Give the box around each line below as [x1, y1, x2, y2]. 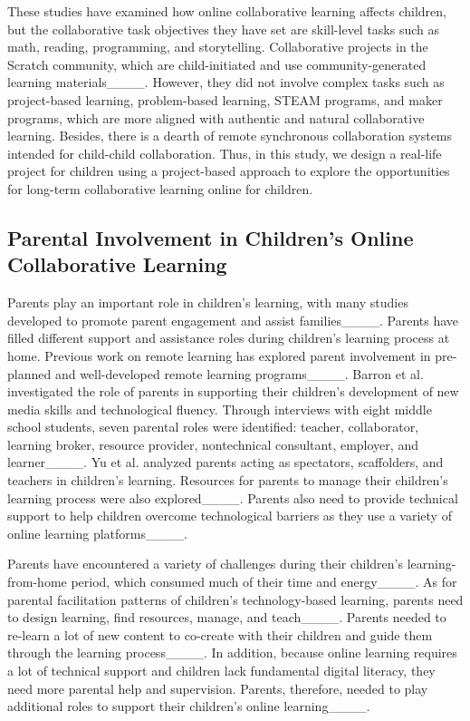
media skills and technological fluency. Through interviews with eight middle [7, 399, 432, 418]
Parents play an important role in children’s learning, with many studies [7, 293, 408, 312]
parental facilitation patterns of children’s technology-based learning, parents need [7, 589, 464, 609]
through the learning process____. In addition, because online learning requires [7, 643, 457, 662]
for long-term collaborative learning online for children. [7, 179, 313, 198]
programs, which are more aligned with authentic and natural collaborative [7, 108, 425, 127]
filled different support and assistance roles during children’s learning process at [7, 328, 450, 347]
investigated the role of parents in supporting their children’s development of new [7, 382, 459, 401]
